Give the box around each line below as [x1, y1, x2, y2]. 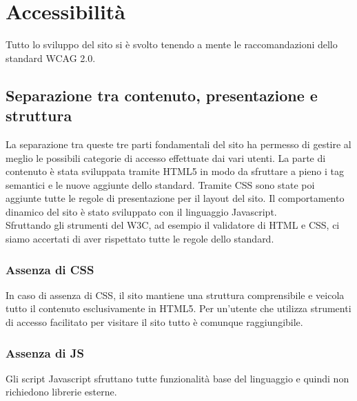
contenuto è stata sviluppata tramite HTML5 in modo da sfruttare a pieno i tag [6, 164, 344, 178]
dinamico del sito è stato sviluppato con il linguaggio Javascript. [6, 204, 277, 218]
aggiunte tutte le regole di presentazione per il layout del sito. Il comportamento [6, 191, 345, 205]
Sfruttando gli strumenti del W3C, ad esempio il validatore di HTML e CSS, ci [6, 218, 340, 232]
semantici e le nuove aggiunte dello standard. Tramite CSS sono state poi [6, 177, 315, 192]
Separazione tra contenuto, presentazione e [6, 84, 318, 105]
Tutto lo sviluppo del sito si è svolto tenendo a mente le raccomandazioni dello [6, 37, 338, 52]
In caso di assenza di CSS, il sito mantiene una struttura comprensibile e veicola [6, 287, 345, 302]
